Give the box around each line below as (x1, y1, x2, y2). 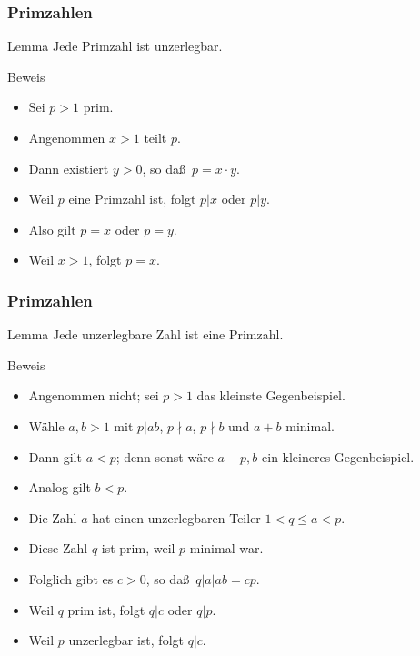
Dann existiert (28, 158, 109, 177)
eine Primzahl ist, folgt (68, 189, 196, 208)
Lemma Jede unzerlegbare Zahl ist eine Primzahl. (7, 325, 284, 344)
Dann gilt (28, 447, 82, 466)
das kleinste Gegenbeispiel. (196, 386, 345, 405)
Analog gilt (28, 478, 91, 497)
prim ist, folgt (67, 600, 145, 619)
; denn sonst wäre (115, 447, 214, 466)
